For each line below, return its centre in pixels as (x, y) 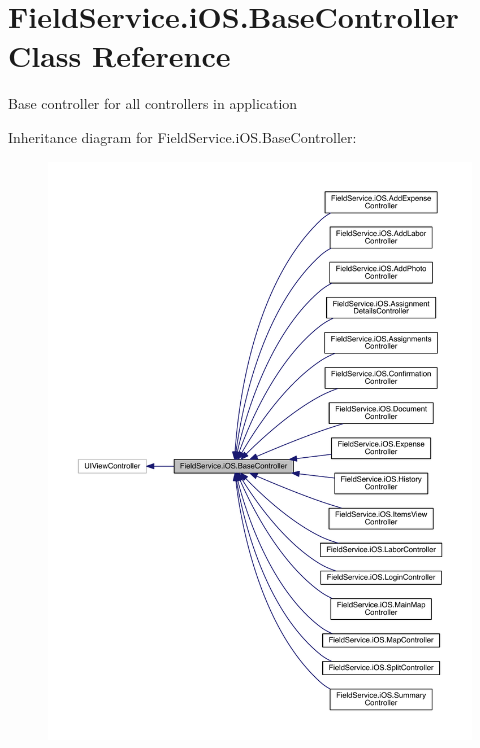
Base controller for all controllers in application (153, 103)
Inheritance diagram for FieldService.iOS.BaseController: (182, 136)
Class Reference (119, 55)
